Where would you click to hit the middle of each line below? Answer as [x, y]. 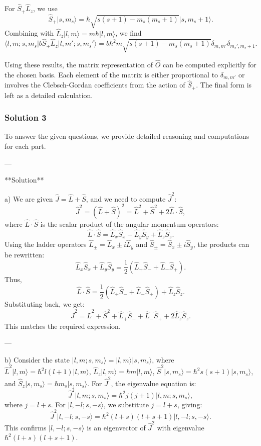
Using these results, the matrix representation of [79, 64]
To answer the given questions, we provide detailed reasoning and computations [127, 136]
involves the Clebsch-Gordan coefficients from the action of [95, 85]
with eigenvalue [181, 427]
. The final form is [224, 85]
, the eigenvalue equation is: [154, 383]
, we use [45, 8]
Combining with [29, 33]
